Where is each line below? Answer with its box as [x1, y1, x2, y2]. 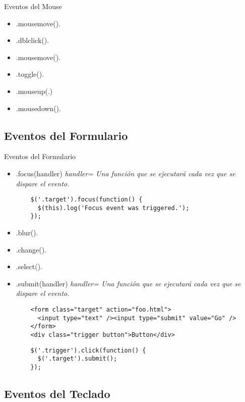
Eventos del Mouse [4, 1, 62, 11]
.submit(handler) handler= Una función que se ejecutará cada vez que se [16, 278, 241, 288]
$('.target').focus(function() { [30, 196, 143, 204]
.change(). [16, 244, 47, 255]
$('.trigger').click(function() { [30, 346, 146, 354]
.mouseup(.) [16, 85, 53, 96]
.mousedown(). [16, 103, 61, 113]
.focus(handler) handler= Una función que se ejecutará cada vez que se [16, 168, 235, 178]
